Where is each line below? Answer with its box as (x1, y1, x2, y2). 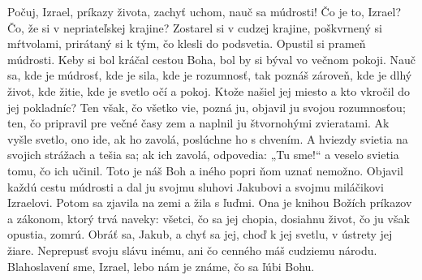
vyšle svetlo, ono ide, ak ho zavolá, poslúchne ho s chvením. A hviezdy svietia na (7, 130, 408, 147)
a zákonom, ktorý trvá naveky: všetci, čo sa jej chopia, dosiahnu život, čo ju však (7, 209, 410, 226)
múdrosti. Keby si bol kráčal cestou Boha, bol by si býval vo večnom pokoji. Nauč (7, 50, 416, 67)
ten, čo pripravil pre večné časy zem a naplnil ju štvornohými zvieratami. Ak (7, 114, 390, 131)
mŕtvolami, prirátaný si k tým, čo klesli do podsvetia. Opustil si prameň (7, 35, 366, 52)
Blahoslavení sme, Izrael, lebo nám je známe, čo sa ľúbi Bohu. (7, 257, 315, 274)
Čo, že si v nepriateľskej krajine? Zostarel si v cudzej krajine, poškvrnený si (7, 19, 382, 36)
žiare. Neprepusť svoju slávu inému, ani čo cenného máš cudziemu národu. (7, 241, 377, 258)
